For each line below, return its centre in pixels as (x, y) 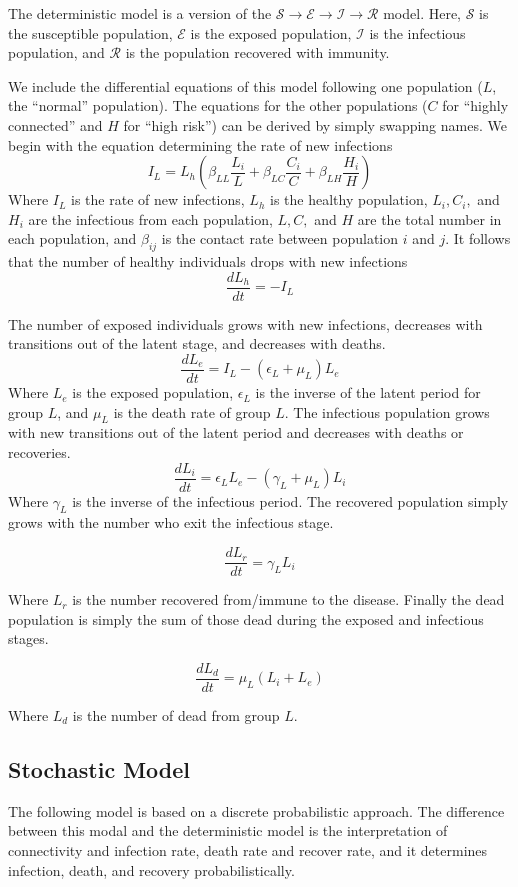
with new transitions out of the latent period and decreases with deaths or (236, 432)
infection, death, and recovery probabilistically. (151, 869)
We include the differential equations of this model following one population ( (245, 85)
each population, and (72, 238)
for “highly (475, 105)
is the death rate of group (192, 411)
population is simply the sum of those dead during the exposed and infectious (246, 618)
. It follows (478, 238)
